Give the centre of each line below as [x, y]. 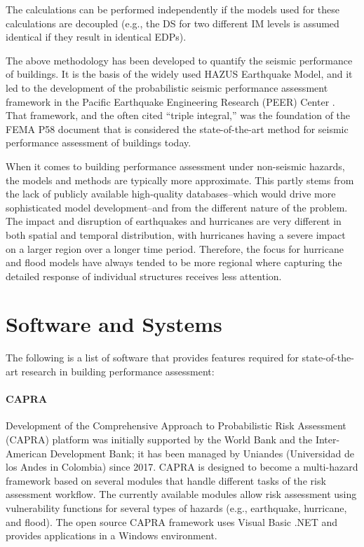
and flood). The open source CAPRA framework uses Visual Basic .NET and [171, 521]
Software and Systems [114, 324]
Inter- [328, 439]
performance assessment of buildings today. [99, 143]
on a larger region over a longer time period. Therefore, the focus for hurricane [175, 248]
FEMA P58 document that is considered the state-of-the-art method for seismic [177, 129]
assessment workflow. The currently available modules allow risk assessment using [181, 494]
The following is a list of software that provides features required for [152, 358]
